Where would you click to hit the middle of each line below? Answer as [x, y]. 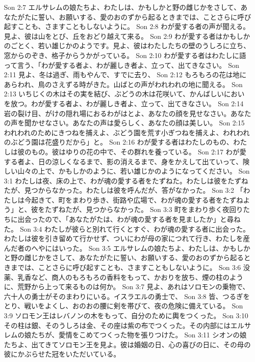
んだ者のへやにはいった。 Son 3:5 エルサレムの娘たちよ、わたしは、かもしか [127, 248]
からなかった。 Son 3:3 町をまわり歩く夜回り [171, 209]
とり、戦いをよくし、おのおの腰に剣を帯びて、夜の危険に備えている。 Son [124, 306]
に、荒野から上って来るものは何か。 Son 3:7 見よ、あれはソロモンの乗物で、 [127, 287]
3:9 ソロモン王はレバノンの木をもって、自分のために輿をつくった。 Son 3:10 [126, 315]
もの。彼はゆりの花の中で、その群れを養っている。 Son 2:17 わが [135, 151]
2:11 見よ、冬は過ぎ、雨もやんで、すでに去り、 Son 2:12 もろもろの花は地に [125, 75]
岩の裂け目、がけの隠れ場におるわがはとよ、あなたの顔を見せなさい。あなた [127, 113]
